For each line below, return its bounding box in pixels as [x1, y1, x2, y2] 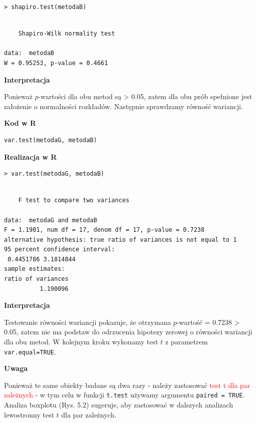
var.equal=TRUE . [4, 346, 56, 356]
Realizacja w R [4, 151, 57, 162]
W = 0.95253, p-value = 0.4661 [4, 59, 108, 67]
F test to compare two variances [18, 197, 129, 204]
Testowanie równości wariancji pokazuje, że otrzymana [4, 316, 171, 327]
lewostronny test [4, 409, 54, 419]
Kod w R [4, 118, 36, 128]
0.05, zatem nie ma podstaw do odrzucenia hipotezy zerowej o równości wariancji [4, 326, 252, 337]
